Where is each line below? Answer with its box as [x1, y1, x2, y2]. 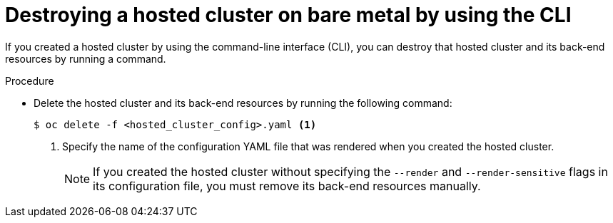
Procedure [5, 74, 54, 87]
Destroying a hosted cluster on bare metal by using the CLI [5, 3, 572, 27]
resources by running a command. [5, 52, 166, 65]
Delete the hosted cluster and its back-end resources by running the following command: [34, 96, 452, 109]
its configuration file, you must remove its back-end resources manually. [93, 178, 481, 193]
